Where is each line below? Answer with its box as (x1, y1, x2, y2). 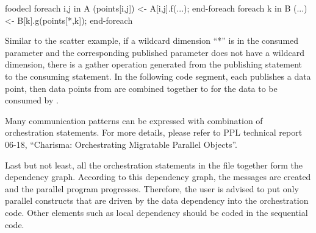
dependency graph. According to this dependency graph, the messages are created (5, 170, 311, 183)
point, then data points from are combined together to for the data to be (5, 82, 278, 94)
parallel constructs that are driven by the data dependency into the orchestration (5, 194, 309, 207)
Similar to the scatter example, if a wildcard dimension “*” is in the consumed (5, 34, 299, 47)
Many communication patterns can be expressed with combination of (5, 114, 263, 127)
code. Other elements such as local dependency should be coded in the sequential (5, 206, 308, 218)
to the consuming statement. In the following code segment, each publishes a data (5, 69, 311, 82)
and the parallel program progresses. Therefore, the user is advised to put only (5, 182, 299, 195)
